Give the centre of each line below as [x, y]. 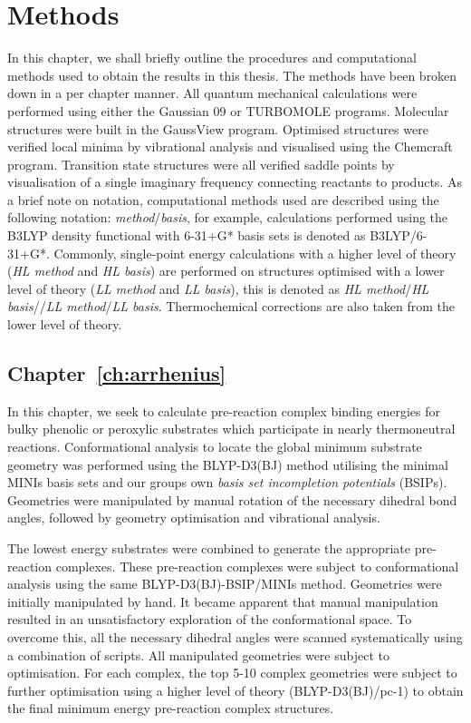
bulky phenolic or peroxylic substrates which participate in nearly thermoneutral [231, 429]
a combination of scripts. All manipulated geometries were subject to [198, 655]
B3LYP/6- [399, 235]
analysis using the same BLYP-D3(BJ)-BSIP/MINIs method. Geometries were [225, 584]
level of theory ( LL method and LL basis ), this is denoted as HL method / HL [218, 288]
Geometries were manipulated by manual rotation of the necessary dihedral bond [232, 499]
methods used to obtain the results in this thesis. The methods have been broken [232, 75]
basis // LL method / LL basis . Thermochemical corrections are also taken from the [231, 306]
